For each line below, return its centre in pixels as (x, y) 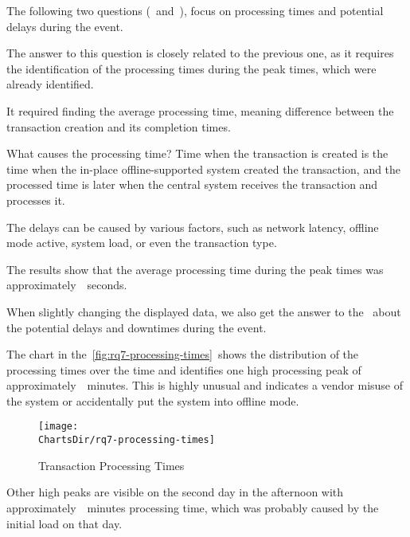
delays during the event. (65, 26)
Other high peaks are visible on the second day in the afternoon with (175, 492)
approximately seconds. (67, 285)
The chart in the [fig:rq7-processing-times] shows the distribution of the (183, 354)
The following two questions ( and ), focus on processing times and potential (195, 10)
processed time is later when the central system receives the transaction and (192, 184)
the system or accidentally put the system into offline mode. (153, 400)
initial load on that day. (64, 523)
